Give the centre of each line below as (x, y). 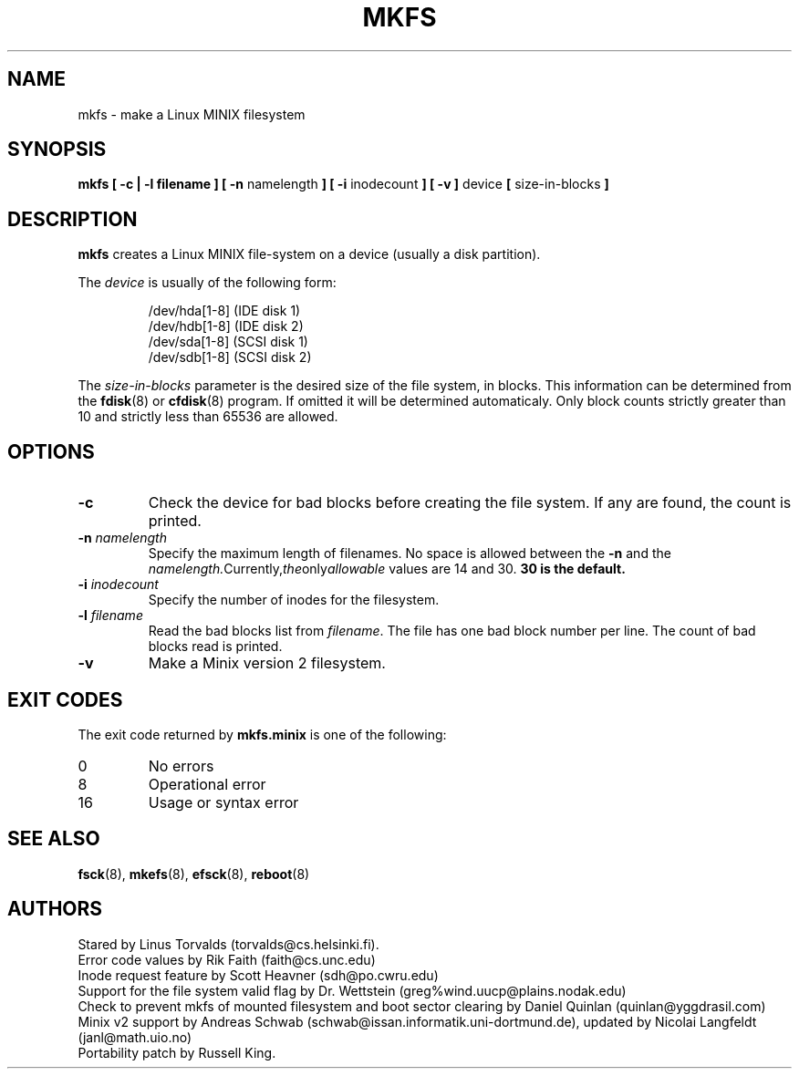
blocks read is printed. (215, 647)
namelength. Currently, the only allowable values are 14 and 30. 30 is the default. (387, 569)
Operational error (207, 784)
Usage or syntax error (223, 802)
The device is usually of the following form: (207, 283)
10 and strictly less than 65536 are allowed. (208, 417)
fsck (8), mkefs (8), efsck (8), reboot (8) (194, 874)
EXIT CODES (65, 699)
